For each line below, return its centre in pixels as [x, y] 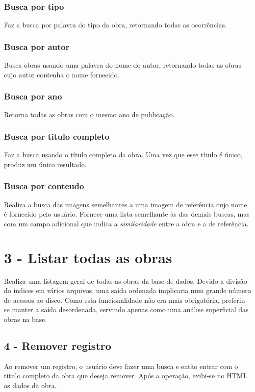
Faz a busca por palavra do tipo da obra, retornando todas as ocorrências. [115, 25]
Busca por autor [37, 46]
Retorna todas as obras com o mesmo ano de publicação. [89, 114]
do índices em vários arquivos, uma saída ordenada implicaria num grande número [127, 290]
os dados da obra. [30, 385]
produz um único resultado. [45, 164]
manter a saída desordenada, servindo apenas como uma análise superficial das [130, 309]
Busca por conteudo [44, 186]
